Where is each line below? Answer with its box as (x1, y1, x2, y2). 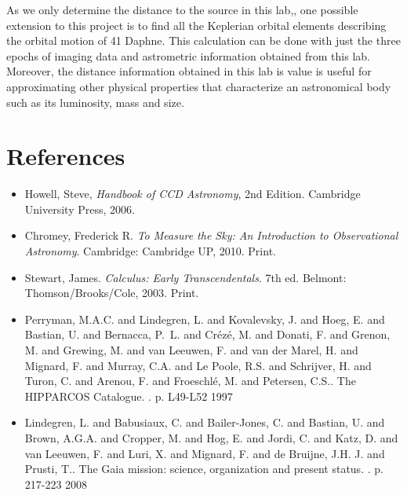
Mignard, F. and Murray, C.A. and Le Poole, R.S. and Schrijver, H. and (24, 357, 372, 373)
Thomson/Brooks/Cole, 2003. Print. (24, 284, 199, 301)
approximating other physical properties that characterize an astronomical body (6, 78, 391, 94)
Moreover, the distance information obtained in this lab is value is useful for (6, 63, 372, 79)
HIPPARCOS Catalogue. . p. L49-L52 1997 (24, 387, 233, 404)
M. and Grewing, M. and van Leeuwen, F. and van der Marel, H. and (24, 342, 358, 358)
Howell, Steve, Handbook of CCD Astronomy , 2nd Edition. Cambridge (24, 185, 361, 202)
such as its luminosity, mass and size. (6, 93, 184, 110)
